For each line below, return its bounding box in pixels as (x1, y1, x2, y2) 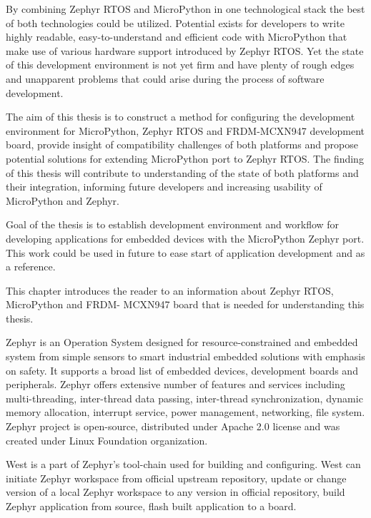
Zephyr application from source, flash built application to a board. (6, 499, 297, 513)
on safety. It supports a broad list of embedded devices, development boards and (6, 362, 358, 377)
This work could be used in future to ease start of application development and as (6, 245, 365, 260)
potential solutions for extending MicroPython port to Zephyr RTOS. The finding (6, 151, 364, 166)
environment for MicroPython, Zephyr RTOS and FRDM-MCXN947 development (6, 123, 365, 138)
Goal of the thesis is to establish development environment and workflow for (6, 217, 340, 232)
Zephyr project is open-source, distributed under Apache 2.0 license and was (6, 419, 340, 434)
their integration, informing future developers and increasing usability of (6, 179, 322, 194)
